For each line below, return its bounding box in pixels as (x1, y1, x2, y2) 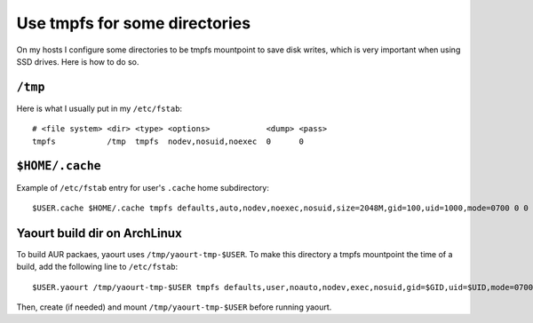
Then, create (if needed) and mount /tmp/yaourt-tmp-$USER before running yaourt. (16, 302, 332, 312)
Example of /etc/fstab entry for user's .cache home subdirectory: (16, 182, 270, 193)
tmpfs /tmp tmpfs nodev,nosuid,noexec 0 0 (32, 136, 304, 146)
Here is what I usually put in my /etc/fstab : (16, 103, 182, 114)
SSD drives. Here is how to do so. (16, 56, 139, 67)
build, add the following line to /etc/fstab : (16, 262, 179, 272)
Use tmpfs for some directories (16, 13, 251, 33)
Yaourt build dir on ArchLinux (16, 225, 182, 240)
